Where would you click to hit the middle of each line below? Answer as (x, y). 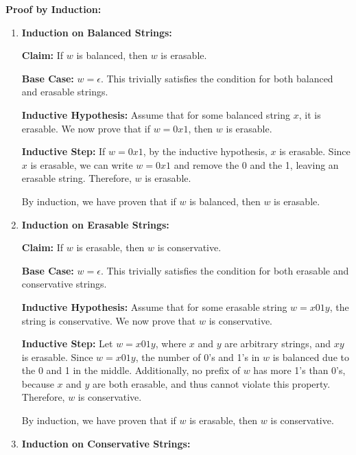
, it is (310, 114)
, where (171, 343)
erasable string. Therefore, (76, 178)
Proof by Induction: (54, 9)
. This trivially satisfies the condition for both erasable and (225, 270)
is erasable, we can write (82, 164)
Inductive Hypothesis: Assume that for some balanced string (156, 114)
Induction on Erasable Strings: (95, 224)
